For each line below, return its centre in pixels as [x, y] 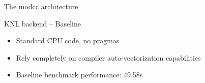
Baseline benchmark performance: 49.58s [79, 75]
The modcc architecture [41, 6]
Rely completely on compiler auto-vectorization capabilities [108, 57]
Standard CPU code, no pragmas [68, 40]
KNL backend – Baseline [42, 23]
